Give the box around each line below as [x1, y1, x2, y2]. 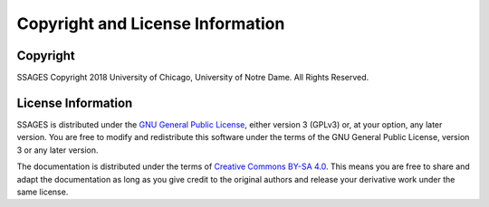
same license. [16, 186, 69, 197]
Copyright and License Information [16, 14, 285, 33]
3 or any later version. [16, 145, 99, 155]
